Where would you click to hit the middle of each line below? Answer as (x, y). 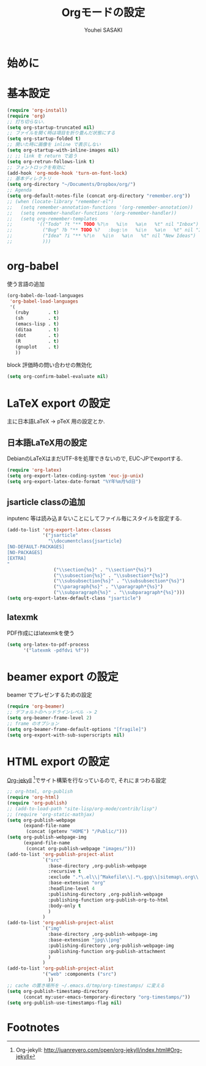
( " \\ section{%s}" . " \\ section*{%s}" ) (103, 570)
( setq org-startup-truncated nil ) (51, 127)
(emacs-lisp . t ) (37, 324)
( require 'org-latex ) (35, 470)
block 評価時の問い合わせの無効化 (50, 365)
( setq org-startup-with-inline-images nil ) (63, 150)
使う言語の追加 (26, 284)
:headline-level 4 (72, 889)
